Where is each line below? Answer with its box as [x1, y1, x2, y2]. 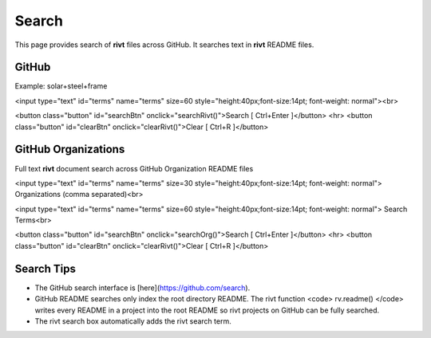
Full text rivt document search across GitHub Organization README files [14, 163, 254, 173]
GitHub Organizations [14, 143, 125, 156]
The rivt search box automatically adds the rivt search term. [34, 316, 231, 326]
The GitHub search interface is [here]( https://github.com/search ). [34, 283, 251, 293]
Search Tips [14, 261, 76, 275]
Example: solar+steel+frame [14, 81, 108, 91]
